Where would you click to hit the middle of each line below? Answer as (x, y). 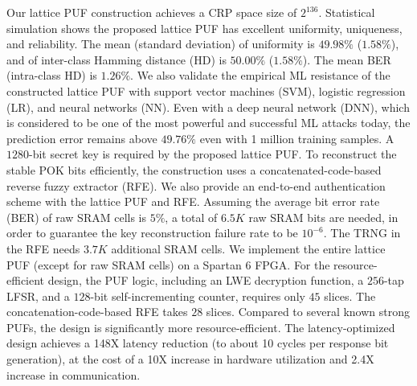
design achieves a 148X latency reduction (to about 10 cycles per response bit (198, 343)
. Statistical (347, 12)
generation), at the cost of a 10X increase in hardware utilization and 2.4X (190, 359)
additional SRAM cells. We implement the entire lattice (248, 248)
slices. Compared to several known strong (308, 312)
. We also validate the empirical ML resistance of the (260, 75)
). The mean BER (347, 59)
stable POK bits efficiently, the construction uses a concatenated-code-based (194, 169)
